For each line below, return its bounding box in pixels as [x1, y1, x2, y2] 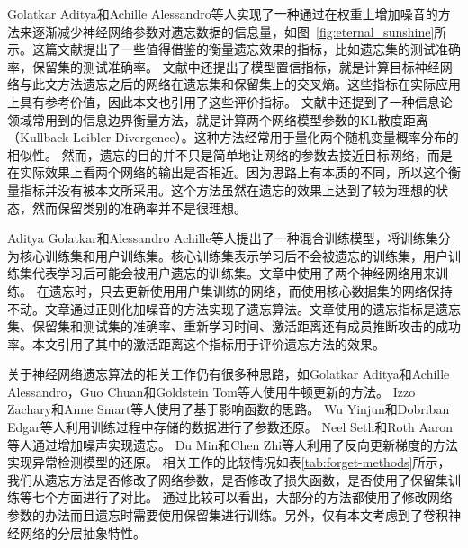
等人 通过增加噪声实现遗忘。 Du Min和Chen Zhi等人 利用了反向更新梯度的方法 [7, 435, 459, 454]
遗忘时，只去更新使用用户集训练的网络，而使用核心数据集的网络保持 [49, 281, 453, 300]
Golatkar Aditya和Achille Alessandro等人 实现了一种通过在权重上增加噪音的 [7, 4, 438, 22]
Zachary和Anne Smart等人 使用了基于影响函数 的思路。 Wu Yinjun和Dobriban [7, 400, 450, 418]
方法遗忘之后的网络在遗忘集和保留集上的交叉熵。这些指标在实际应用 [57, 75, 461, 94]
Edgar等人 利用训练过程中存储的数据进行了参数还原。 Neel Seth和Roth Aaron [7, 418, 454, 436]
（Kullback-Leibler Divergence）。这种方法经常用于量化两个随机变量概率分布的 [7, 128, 459, 147]
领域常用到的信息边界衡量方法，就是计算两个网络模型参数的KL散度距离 [7, 110, 428, 129]
